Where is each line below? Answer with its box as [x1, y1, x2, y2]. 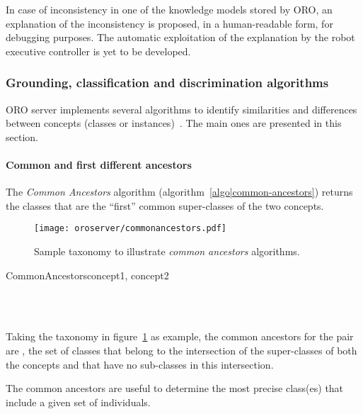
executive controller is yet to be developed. [6, 43, 191, 58]
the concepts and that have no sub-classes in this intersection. [6, 357, 274, 371]
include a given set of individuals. [6, 394, 151, 409]
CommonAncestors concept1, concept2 [6, 267, 169, 282]
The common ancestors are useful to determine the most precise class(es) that [6, 381, 344, 396]
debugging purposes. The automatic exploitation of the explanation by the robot [6, 30, 355, 45]
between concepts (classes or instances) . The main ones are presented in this [6, 116, 342, 130]
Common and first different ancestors [6, 157, 192, 172]
